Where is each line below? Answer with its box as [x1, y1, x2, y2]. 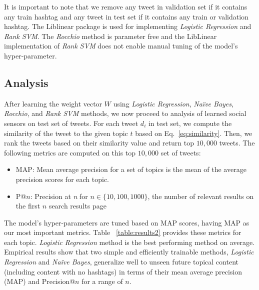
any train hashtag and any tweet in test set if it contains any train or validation [4, 11, 248, 21]
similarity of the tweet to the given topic [4, 127, 128, 138]
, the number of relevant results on [147, 190, 254, 201]
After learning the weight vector [4, 98, 102, 108]
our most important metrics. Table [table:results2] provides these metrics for [4, 227, 241, 237]
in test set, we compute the [148, 117, 232, 128]
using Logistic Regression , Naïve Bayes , [113, 98, 233, 108]
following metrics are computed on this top [4, 147, 136, 157]
